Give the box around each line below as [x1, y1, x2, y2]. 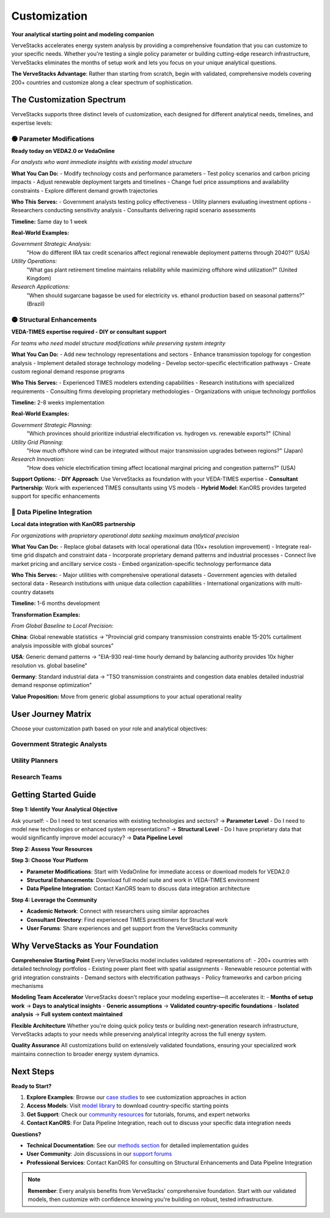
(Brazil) [26, 300, 45, 308]
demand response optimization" [11, 681, 92, 689]
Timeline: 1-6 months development [11, 600, 100, 607]
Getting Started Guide [11, 790, 97, 800]
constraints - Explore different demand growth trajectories [11, 187, 158, 194]
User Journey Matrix [11, 708, 92, 719]
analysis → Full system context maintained [11, 1011, 123, 1018]
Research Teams [11, 773, 62, 781]
